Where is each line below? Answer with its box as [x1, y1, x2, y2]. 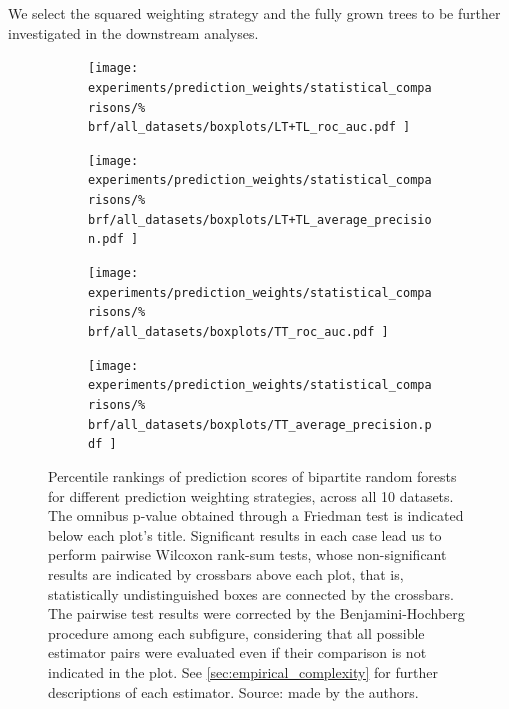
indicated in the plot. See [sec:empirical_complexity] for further [48, 661, 438, 682]
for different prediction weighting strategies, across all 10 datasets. [48, 485, 454, 506]
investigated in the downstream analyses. [8, 22, 259, 43]
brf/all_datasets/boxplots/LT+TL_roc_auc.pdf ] [88, 120, 411, 135]
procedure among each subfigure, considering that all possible [48, 622, 425, 643]
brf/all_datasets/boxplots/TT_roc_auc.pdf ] [88, 325, 389, 340]
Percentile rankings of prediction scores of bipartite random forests [48, 466, 457, 486]
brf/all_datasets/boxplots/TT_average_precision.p [88, 417, 432, 432]
